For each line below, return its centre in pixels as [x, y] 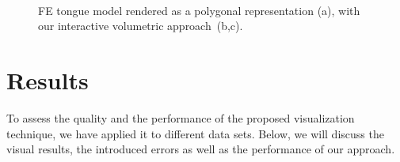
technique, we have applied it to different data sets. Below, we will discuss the [195, 133]
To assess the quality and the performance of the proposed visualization [181, 117]
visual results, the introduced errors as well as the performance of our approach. [201, 149]
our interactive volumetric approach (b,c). [141, 26]
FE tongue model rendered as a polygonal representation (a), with [199, 10]
